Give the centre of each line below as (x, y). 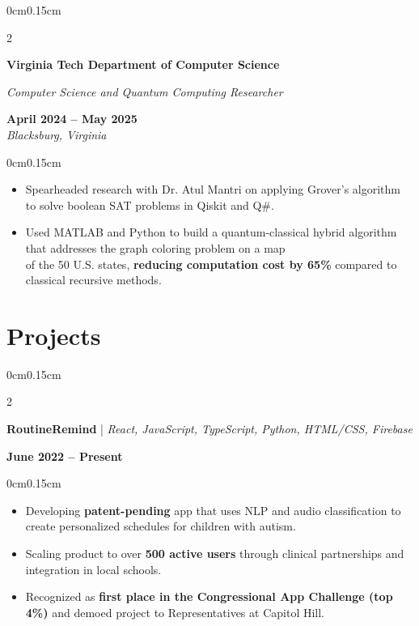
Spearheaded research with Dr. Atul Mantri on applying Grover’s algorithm (213, 189)
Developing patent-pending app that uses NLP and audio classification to (213, 510)
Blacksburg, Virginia (57, 134)
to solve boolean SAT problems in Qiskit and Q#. (150, 204)
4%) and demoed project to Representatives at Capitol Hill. (175, 612)
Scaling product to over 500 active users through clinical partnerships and (215, 553)
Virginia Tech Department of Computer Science (143, 64)
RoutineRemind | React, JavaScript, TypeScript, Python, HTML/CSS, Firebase (209, 429)
